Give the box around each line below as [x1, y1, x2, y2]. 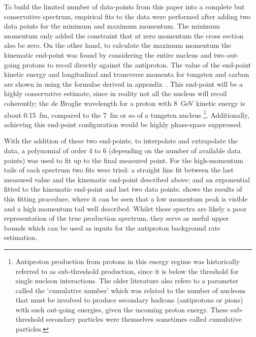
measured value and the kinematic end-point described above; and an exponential [4, 174, 250, 184]
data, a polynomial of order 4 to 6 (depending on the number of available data [4, 145, 241, 155]
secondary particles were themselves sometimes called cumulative [46, 314, 242, 324]
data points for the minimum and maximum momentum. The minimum [4, 21, 220, 31]
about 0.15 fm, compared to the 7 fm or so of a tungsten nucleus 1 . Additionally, [4, 108, 250, 120]
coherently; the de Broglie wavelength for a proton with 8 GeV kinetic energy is [4, 98, 245, 108]
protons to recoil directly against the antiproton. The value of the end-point [22, 59, 252, 69]
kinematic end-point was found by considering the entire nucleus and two [4, 49, 224, 60]
